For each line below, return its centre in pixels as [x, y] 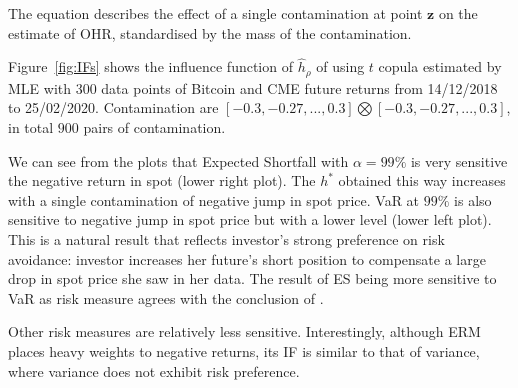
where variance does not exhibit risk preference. [154, 370]
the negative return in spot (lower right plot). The [162, 180]
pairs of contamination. [154, 127]
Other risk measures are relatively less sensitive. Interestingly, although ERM [244, 331]
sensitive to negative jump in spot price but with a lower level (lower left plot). [250, 219]
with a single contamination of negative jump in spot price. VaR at [214, 199]
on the [458, 13]
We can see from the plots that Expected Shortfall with [178, 160]
